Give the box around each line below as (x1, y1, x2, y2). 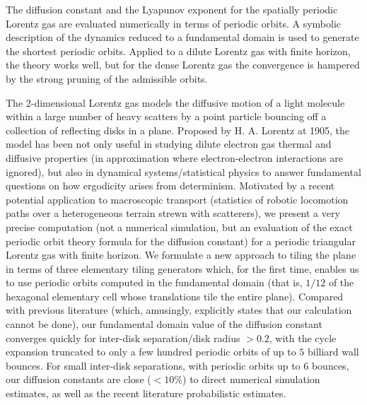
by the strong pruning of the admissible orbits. (6, 71, 208, 86)
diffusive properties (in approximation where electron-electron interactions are (6, 150, 343, 165)
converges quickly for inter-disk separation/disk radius (6, 330, 240, 345)
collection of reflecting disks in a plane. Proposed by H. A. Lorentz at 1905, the (6, 122, 350, 137)
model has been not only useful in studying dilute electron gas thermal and (6, 136, 332, 151)
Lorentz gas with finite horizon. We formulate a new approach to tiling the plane (6, 247, 356, 262)
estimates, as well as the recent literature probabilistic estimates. (6, 386, 286, 401)
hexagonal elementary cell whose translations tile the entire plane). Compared (6, 288, 344, 303)
